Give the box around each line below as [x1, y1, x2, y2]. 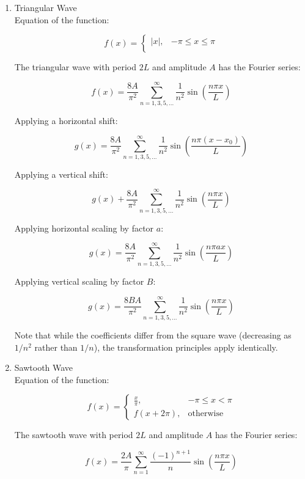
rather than [34, 340, 78, 353]
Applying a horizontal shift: [14, 114, 118, 126]
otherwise [188, 409, 224, 419]
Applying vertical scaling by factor [14, 275, 144, 288]
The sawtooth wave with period [14, 428, 133, 441]
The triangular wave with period [14, 60, 137, 73]
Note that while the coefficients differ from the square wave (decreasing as [14, 328, 292, 341]
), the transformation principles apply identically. [94, 340, 278, 353]
